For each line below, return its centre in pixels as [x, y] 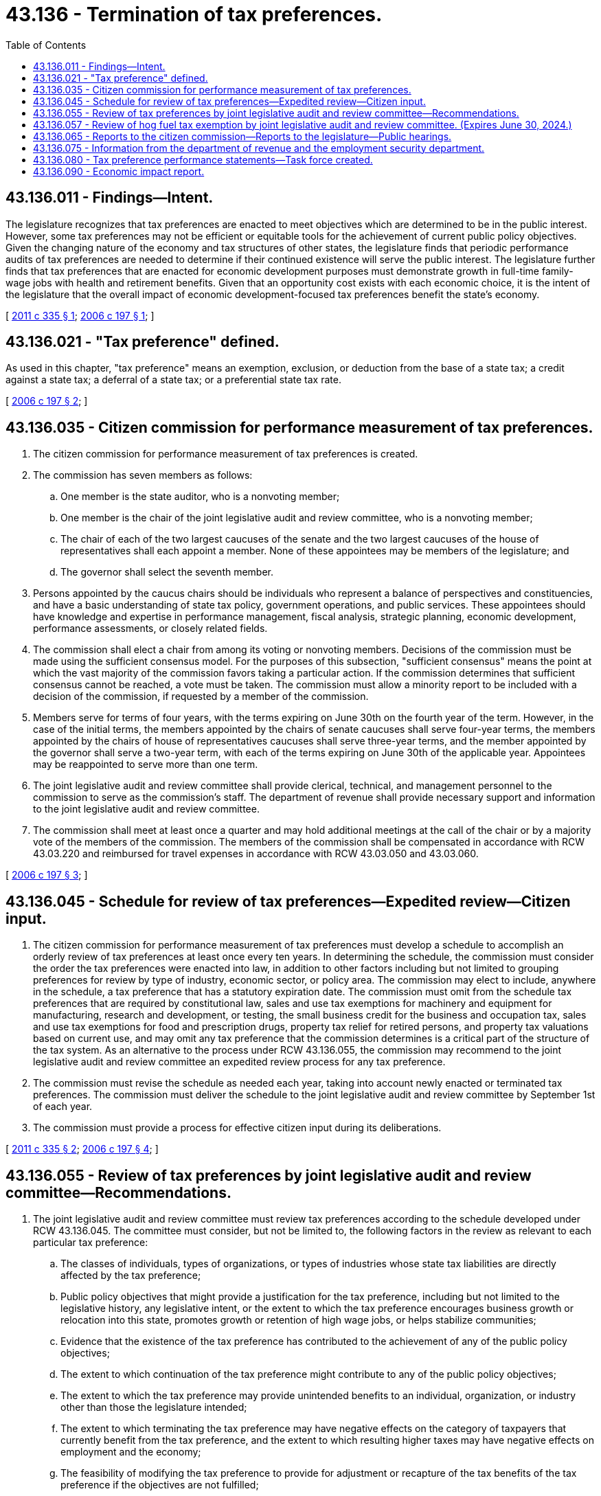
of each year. [63, 1107]
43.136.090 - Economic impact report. [119, 171]
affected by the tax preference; [131, 1275]
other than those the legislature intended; [154, 1407]
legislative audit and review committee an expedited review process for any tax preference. [239, 1062]
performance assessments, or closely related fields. [150, 628]
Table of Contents [46, 45]
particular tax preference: [91, 1242]
